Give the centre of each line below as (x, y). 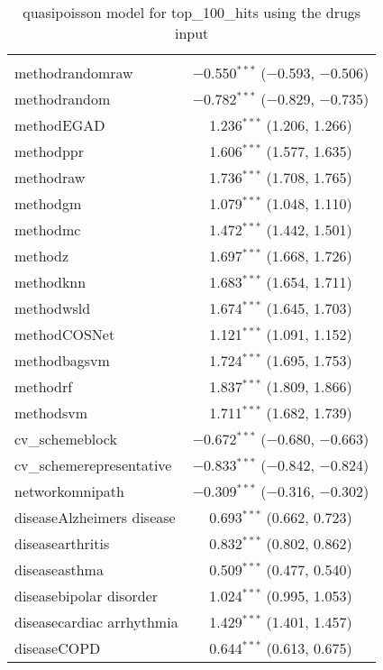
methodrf (44, 386)
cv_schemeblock (66, 439)
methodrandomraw (74, 73)
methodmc (48, 229)
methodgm (48, 203)
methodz (42, 256)
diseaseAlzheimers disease (95, 517)
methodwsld (53, 308)
